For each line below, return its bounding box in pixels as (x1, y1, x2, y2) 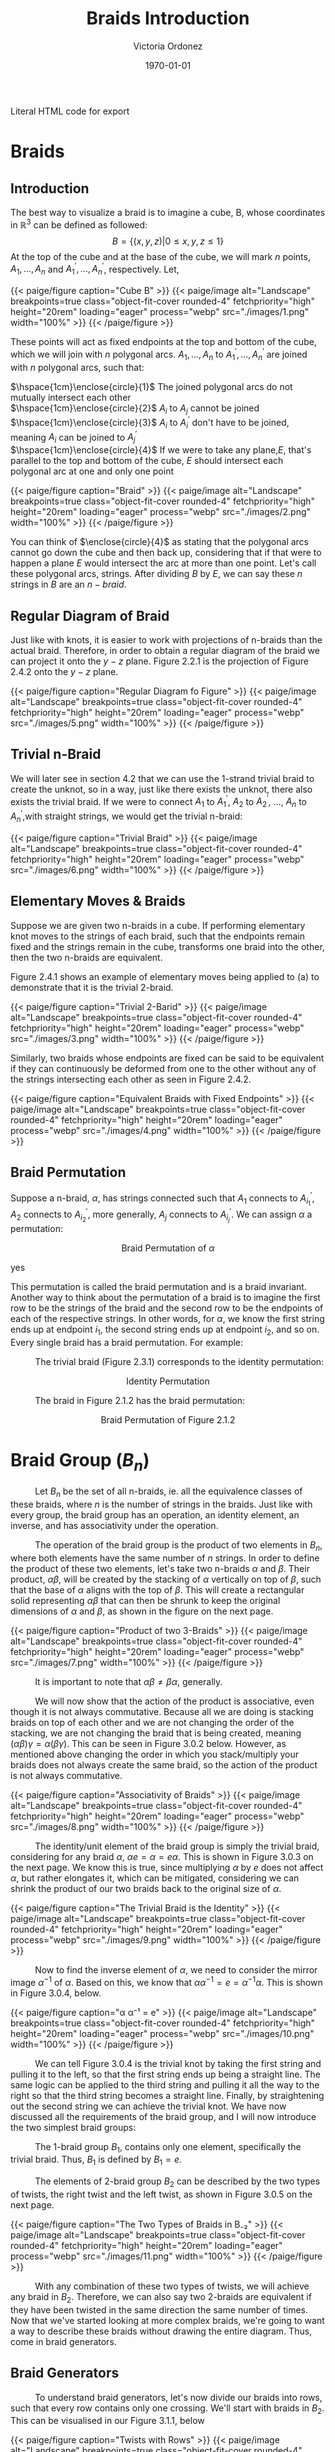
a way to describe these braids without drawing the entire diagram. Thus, (10, 2325, 313, 2337)
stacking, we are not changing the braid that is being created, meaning (10, 1727, 302, 1739)
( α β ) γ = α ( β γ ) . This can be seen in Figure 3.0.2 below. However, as (10, 1737, 287, 1749)
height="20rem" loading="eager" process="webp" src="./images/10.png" (10, 2027, 315, 2039)
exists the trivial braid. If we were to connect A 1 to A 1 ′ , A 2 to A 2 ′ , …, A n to (10, 793, 307, 810)
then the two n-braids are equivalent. (10, 951, 163, 963)
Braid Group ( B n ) (10, 1448, 150, 1475)
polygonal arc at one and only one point (10, 465, 174, 477)
